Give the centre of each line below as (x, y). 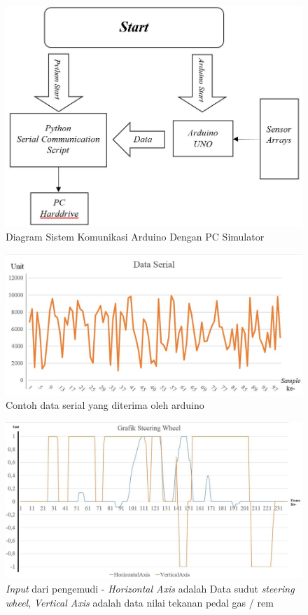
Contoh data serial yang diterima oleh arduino (105, 405)
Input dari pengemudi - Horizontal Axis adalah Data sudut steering (150, 588)
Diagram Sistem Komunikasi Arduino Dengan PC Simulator (135, 237)
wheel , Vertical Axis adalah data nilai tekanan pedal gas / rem (140, 602)
